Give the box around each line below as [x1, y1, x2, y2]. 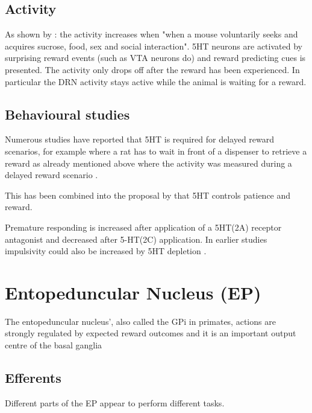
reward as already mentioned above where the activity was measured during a [5, 156, 292, 169]
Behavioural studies [5, 104, 130, 123]
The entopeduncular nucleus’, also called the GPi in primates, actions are [5, 315, 276, 327]
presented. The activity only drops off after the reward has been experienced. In [5, 63, 300, 75]
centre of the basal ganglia [5, 339, 102, 351]
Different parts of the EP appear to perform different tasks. [5, 396, 225, 409]
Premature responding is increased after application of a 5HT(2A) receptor [5, 220, 282, 233]
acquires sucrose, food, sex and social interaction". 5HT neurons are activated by [5, 39, 302, 52]
